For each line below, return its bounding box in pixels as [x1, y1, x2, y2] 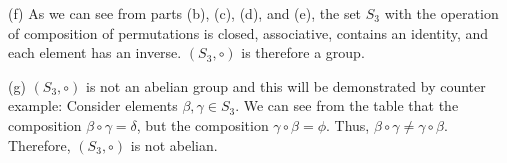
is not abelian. [130, 134, 218, 155]
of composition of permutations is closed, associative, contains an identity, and [8, 22, 489, 43]
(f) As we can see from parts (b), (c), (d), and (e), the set [8, 3, 362, 23]
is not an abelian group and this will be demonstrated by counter [85, 75, 486, 96]
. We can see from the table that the [235, 95, 459, 116]
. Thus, [326, 114, 370, 135]
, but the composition [136, 114, 269, 135]
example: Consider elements [8, 95, 178, 116]
